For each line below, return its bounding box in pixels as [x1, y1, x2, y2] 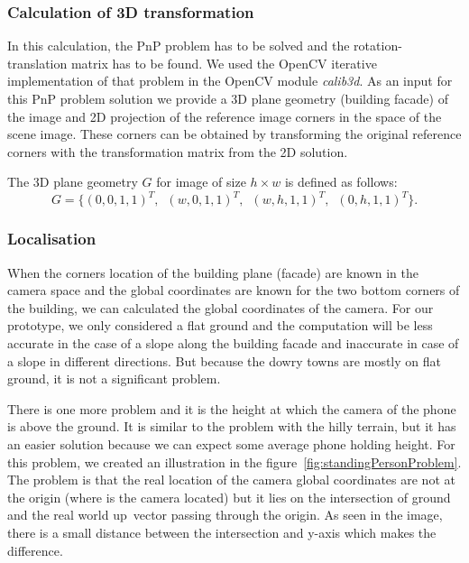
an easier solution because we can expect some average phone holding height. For [7, 435, 455, 454]
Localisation [7, 227, 97, 250]
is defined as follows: [284, 172, 398, 191]
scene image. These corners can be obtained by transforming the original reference [7, 125, 462, 143]
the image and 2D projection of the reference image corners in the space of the [7, 106, 442, 125]
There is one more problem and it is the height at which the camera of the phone [7, 399, 456, 418]
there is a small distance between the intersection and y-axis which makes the [7, 523, 437, 541]
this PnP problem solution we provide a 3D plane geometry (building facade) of [7, 89, 448, 107]
